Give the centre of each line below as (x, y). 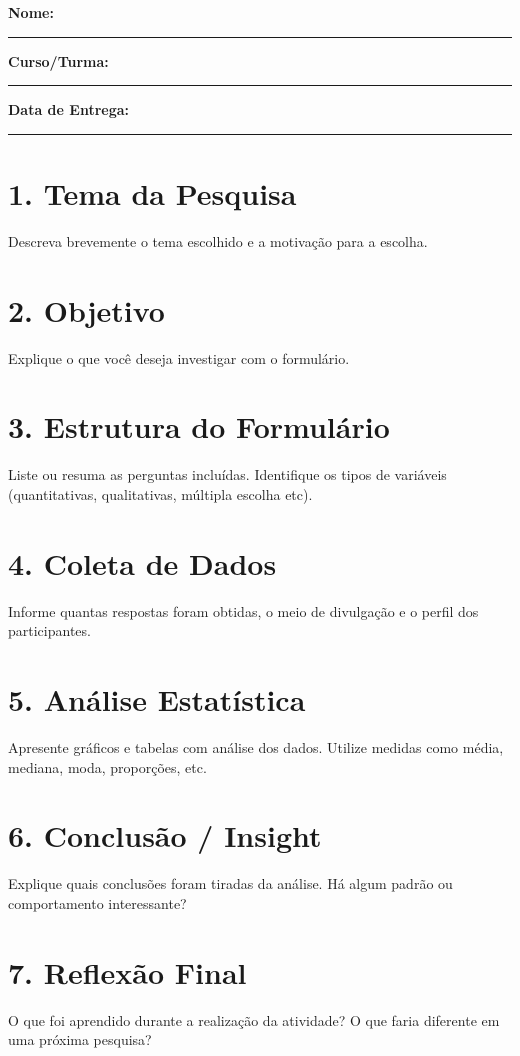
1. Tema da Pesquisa (152, 192)
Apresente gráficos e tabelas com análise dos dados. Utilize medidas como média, (256, 746)
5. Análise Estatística (157, 699)
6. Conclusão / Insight (165, 835)
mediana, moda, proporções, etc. (107, 766)
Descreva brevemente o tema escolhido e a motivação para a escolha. (218, 240)
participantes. (49, 630)
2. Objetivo (86, 309)
